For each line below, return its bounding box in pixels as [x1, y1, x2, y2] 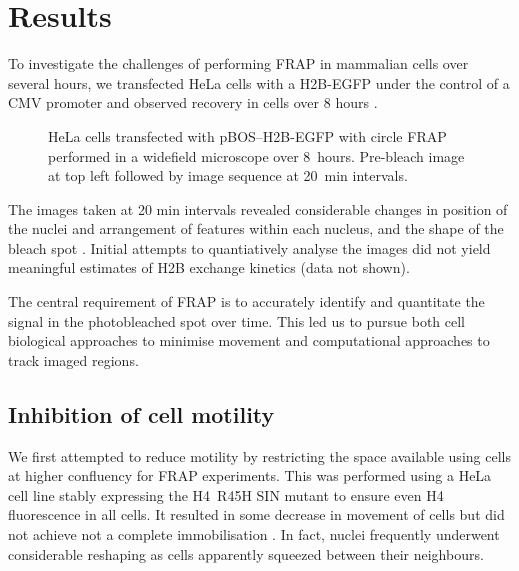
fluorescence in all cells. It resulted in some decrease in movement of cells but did [8, 504, 505, 525]
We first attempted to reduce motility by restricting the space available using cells [8, 445, 511, 466]
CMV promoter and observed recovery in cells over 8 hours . [8, 92, 378, 113]
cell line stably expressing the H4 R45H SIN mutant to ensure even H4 [8, 484, 444, 505]
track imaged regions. [8, 349, 139, 370]
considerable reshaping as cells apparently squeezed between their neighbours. [8, 543, 484, 564]
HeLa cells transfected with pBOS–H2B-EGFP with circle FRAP [48, 125, 447, 146]
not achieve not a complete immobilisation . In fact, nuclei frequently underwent [8, 524, 500, 545]
